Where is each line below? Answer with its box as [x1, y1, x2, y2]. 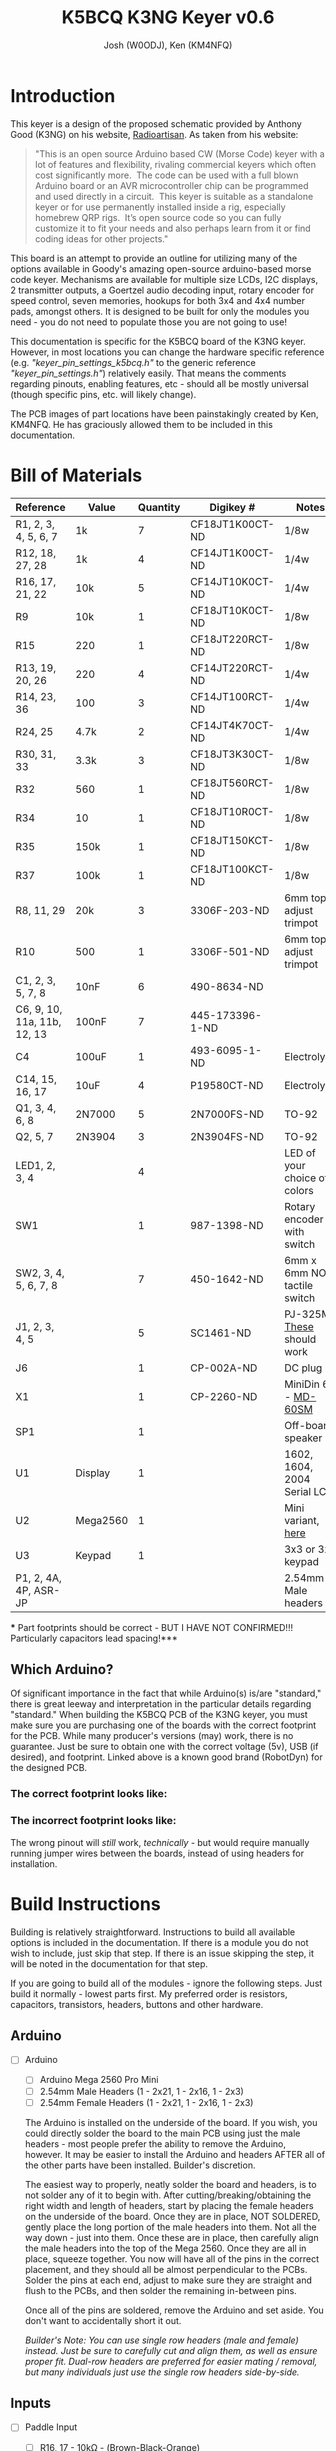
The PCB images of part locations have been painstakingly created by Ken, [10, 407, 319, 420]
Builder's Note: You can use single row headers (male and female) [24, 2334, 300, 2346]
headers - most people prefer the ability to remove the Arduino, [24, 2137, 287, 2150]
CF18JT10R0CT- [189, 804, 275, 818]
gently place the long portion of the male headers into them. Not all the [24, 2221, 317, 2233]
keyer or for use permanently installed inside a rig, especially [34, 201, 287, 213]
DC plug [284, 1361, 323, 1375]
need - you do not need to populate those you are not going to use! [10, 316, 288, 328]
